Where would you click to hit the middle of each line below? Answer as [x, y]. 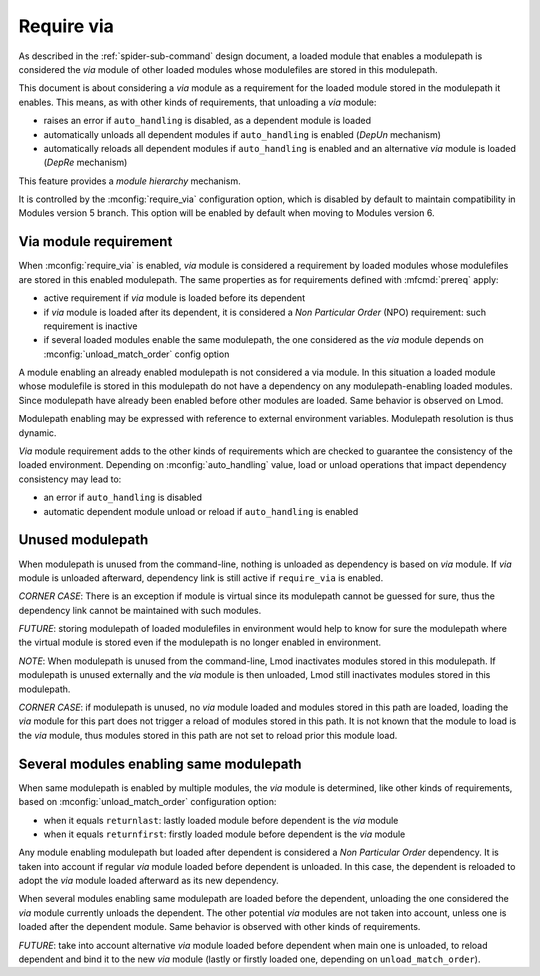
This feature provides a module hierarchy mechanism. [129, 181]
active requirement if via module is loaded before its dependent [174, 298]
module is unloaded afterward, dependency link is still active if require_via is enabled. [201, 577]
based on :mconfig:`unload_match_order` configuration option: [147, 802]
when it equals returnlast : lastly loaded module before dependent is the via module [221, 820]
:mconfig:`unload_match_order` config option [136, 354]
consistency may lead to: [70, 479]
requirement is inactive [90, 326]
